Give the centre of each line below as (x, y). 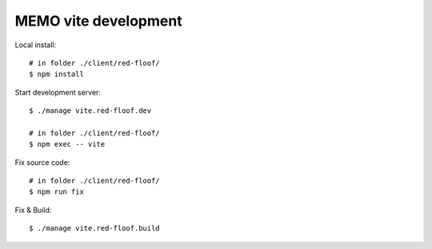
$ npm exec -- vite (67, 145)
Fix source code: (42, 162)
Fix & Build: (33, 210)
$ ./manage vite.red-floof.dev (90, 111)
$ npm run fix (56, 192)
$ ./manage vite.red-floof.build (94, 229)
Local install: (36, 45)
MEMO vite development (99, 21)
